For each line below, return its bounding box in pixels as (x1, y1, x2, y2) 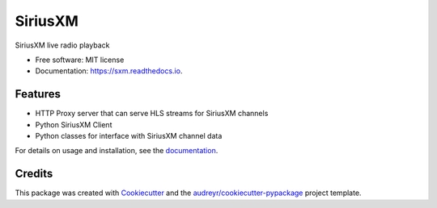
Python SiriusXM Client (35, 119, 112, 129)
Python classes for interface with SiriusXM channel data (35, 131, 223, 141)
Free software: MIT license (35, 55, 125, 64)
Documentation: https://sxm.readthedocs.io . (35, 66, 183, 76)
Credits (15, 167, 53, 181)
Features (15, 87, 61, 101)
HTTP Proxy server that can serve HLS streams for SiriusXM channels (35, 109, 269, 119)
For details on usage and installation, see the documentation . (15, 146, 218, 156)
